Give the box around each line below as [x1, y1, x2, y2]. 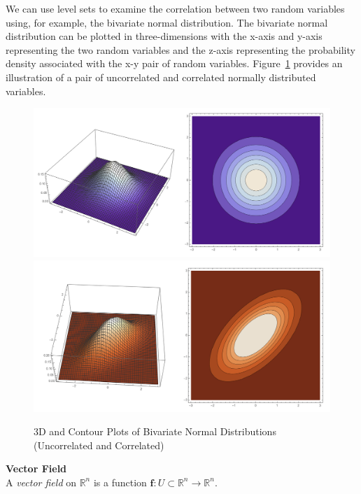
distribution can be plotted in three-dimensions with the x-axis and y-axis [6, 29, 323, 43]
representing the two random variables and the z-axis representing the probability [6, 42, 355, 57]
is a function [93, 474, 147, 489]
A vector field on [6, 474, 76, 489]
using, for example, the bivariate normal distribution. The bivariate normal [6, 15, 328, 29]
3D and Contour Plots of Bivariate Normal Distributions [34, 424, 276, 439]
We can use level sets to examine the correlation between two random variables [6, 1, 345, 15]
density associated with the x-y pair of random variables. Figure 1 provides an [6, 56, 343, 71]
